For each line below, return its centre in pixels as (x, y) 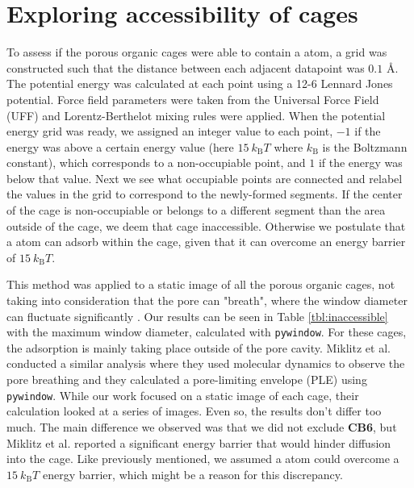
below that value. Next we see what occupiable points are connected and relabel (205, 178)
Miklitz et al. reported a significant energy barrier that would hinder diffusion (199, 442)
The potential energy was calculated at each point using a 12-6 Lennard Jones (200, 83)
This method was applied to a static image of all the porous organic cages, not (201, 284)
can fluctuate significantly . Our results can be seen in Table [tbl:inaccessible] (197, 316)
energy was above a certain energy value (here (120, 146)
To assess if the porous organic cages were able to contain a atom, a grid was (197, 52)
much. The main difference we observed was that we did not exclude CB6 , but (202, 426)
